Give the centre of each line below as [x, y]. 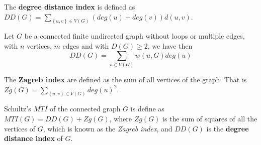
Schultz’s [18, 109]
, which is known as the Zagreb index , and [108, 128]
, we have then [170, 46]
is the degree [228, 128]
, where [120, 119]
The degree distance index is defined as [70, 7]
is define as [147, 109]
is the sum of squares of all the [210, 119]
